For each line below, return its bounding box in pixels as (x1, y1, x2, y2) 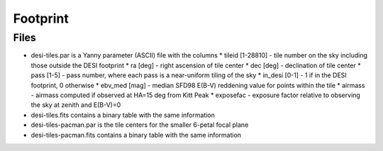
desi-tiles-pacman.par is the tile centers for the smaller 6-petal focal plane (30, 121, 249, 129)
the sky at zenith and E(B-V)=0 (30, 101, 121, 109)
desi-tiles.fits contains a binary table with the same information (30, 111, 216, 119)
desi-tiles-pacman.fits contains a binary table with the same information (30, 130, 241, 139)
